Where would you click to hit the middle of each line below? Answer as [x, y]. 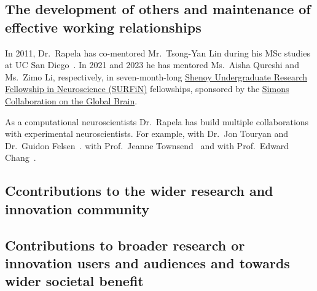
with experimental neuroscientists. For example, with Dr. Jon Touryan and [147, 134]
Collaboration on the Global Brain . [71, 100]
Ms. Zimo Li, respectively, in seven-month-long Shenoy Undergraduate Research [156, 76]
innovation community [77, 208]
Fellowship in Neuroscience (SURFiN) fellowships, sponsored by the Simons [147, 89]
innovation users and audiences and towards [147, 262]
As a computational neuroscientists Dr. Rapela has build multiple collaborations [157, 121]
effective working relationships [103, 27]
